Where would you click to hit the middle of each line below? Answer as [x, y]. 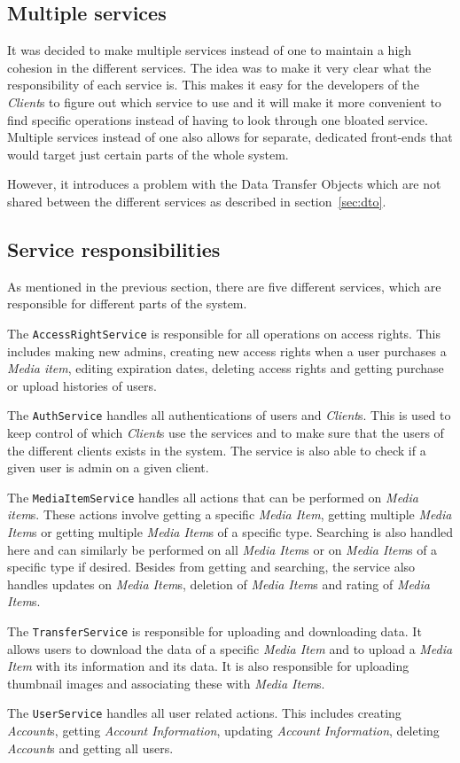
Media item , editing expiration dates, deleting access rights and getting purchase [226, 368]
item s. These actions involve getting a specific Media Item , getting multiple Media [230, 514]
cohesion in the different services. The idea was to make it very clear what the [219, 67]
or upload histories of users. [82, 385]
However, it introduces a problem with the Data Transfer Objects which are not [224, 184]
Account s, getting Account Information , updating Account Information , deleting [223, 731]
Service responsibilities [114, 249]
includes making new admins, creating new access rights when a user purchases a [227, 350]
